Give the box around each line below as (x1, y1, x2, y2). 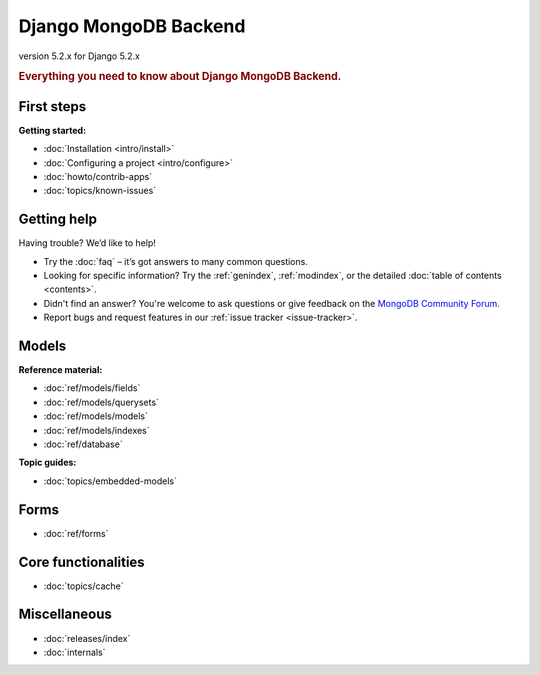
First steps (18, 98, 87, 115)
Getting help (18, 211, 97, 228)
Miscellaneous (18, 606, 112, 623)
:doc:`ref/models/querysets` (43, 396, 160, 408)
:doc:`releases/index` (43, 632, 131, 644)
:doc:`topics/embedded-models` (43, 475, 177, 487)
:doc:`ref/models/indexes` (43, 424, 150, 436)
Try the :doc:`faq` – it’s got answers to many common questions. (43, 255, 309, 267)
